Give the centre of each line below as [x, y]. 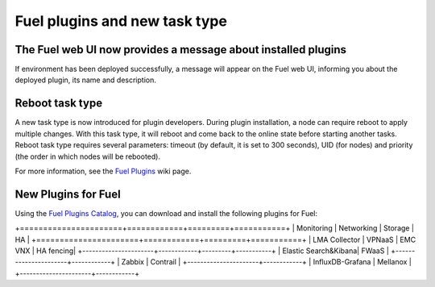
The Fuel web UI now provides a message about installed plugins [180, 50]
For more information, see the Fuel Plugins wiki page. [103, 171]
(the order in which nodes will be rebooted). [88, 156]
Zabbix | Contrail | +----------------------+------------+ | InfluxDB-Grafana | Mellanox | [267, 262]
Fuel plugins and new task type [121, 21]
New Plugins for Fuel [68, 194]
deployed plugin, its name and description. [86, 80]
